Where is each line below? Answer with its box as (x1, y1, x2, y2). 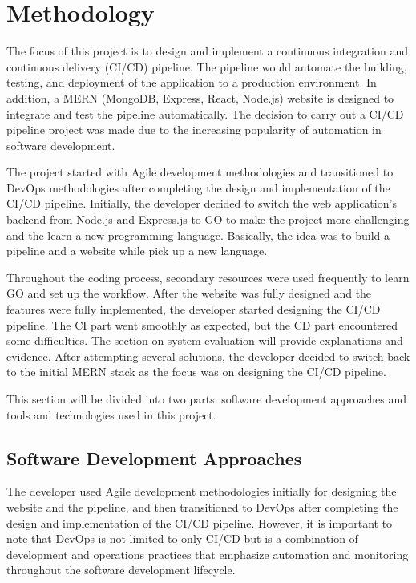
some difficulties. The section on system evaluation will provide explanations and (6, 332, 403, 349)
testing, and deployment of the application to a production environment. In (6, 74, 377, 91)
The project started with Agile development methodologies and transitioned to (6, 164, 394, 180)
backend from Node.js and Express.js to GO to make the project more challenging (6, 211, 410, 228)
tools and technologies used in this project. (6, 406, 216, 423)
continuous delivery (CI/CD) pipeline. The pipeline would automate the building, (6, 58, 407, 75)
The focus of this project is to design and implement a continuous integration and (6, 43, 408, 59)
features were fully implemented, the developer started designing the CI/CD (6, 301, 381, 318)
